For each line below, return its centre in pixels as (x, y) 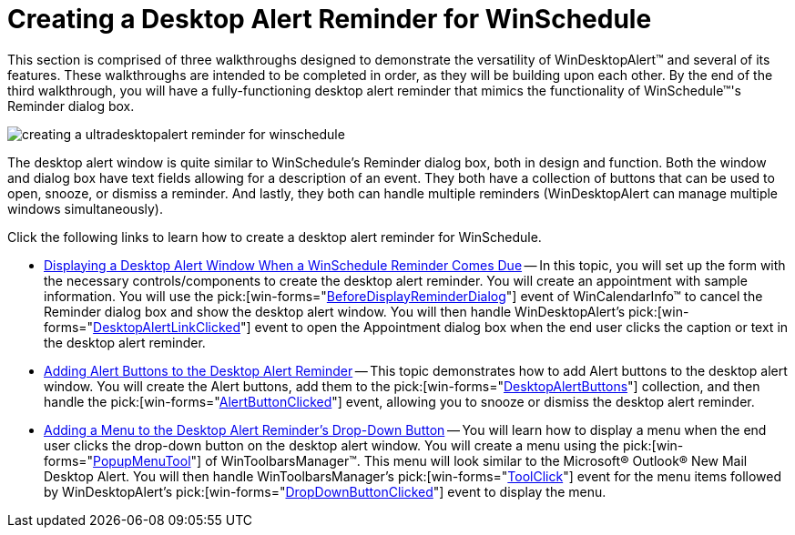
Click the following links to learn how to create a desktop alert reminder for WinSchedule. (275, 237)
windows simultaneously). (86, 208)
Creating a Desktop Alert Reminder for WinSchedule (330, 19)
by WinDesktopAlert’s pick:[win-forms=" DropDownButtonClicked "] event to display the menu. (325, 491)
